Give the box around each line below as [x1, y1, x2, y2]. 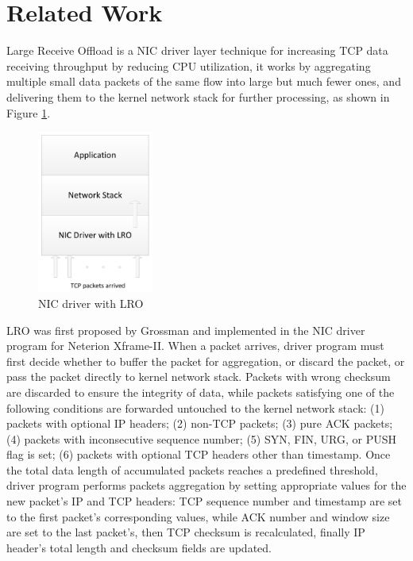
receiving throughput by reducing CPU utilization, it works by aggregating [6, 57, 371, 74]
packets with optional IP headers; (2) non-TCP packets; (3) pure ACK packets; [6, 415, 393, 432]
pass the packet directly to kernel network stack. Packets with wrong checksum [6, 368, 391, 385]
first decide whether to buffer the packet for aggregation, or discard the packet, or [6, 352, 405, 369]
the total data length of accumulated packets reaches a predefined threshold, [6, 461, 378, 478]
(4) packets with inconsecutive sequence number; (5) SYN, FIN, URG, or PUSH [6, 430, 396, 447]
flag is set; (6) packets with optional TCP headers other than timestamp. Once [6, 446, 391, 463]
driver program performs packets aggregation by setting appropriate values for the [6, 477, 407, 494]
